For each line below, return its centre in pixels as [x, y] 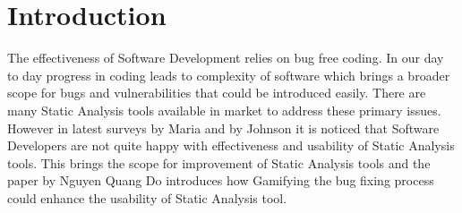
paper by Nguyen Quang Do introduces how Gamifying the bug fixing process [221, 180]
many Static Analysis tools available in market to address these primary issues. [224, 110]
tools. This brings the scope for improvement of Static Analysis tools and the [219, 162]
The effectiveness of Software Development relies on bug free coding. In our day [226, 58]
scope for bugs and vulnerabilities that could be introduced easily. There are [217, 93]
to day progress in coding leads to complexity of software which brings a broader [229, 75]
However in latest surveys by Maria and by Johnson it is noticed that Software [223, 128]
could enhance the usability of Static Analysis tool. [147, 197]
